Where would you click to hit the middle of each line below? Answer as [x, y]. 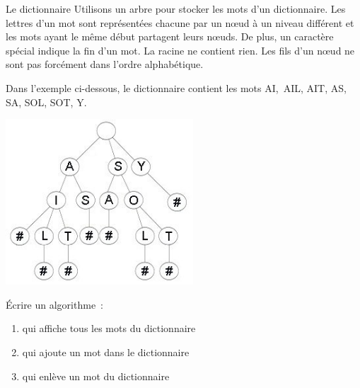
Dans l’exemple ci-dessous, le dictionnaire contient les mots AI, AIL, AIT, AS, [176, 87]
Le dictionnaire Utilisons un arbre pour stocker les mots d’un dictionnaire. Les [176, 8]
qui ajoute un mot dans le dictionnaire [106, 352]
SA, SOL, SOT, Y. [46, 102]
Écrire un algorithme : [54, 304]
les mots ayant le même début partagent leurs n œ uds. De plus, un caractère [170, 36]
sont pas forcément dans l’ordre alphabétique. [105, 64]
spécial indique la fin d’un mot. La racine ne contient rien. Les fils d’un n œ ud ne [180, 50]
